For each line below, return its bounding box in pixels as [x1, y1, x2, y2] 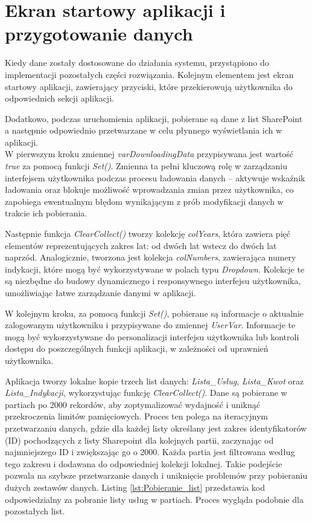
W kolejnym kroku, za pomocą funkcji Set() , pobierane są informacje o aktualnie [5, 306, 304, 319]
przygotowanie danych [5, 21, 193, 46]
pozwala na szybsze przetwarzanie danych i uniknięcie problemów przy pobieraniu [5, 469, 308, 482]
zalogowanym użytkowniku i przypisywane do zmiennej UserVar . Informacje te [5, 319, 296, 331]
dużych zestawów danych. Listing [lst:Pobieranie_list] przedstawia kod [5, 481, 265, 493]
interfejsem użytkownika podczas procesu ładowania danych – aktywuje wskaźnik [5, 171, 305, 184]
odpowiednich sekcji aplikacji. [5, 92, 114, 105]
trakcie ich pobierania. [5, 207, 88, 219]
